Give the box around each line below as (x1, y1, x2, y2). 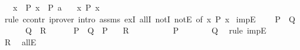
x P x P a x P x (12, 1, 100, 13)
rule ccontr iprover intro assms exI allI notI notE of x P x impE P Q (4, 12, 295, 25)
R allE (4, 35, 37, 48)
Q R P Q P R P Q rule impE (25, 24, 266, 36)
